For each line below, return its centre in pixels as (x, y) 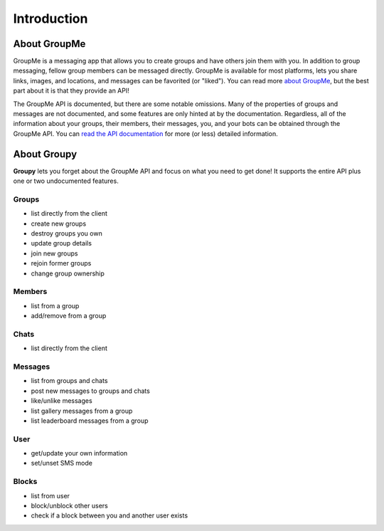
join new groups (54, 253)
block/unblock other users (69, 506)
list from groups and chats (69, 381)
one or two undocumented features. (66, 181)
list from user (50, 495)
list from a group (55, 305)
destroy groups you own (66, 233)
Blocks (25, 482)
